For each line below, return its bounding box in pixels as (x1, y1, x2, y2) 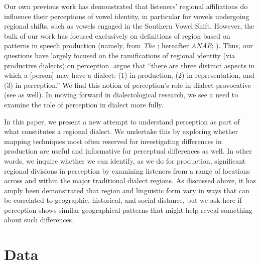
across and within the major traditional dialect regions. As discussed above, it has (4, 175, 256, 186)
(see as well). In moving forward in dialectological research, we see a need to (4, 89, 238, 100)
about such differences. (4, 214, 74, 225)
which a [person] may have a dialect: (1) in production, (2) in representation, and (4, 70, 254, 80)
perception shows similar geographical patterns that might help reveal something (4, 204, 252, 215)
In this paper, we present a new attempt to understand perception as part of (4, 116, 240, 126)
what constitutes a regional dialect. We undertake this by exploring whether (4, 126, 238, 137)
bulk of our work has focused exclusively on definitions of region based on (4, 30, 230, 41)
